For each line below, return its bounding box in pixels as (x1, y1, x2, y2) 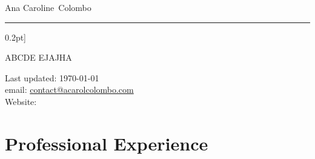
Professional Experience (5, 130, 208, 155)
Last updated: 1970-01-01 (5, 71, 99, 84)
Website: (5, 95, 37, 107)
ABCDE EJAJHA (5, 51, 72, 64)
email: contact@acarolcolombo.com (5, 83, 134, 96)
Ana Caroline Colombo (5, 1, 91, 13)
